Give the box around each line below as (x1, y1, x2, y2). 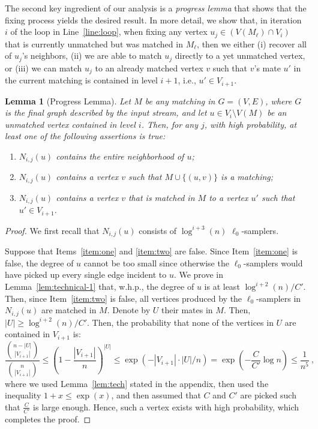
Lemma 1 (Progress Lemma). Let (5, 94, 131, 107)
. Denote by (107, 304, 151, 316)
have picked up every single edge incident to (5, 268, 167, 281)
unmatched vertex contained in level (5, 118, 136, 130)
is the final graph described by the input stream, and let (5, 106, 207, 119)
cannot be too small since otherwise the (83, 256, 229, 269)
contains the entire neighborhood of (56, 149, 184, 162)
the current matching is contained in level (5, 74, 158, 86)
